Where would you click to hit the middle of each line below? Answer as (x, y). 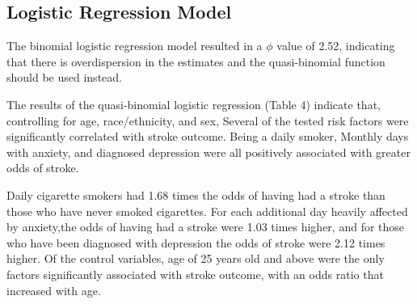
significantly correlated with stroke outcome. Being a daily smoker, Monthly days (208, 136)
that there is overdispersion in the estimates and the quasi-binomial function (196, 61)
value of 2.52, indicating (336, 46)
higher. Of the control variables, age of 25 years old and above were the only (196, 258)
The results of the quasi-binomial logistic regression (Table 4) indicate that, (194, 104)
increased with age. (54, 290)
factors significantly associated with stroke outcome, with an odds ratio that (195, 274)
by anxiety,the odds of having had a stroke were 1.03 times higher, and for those (206, 227)
